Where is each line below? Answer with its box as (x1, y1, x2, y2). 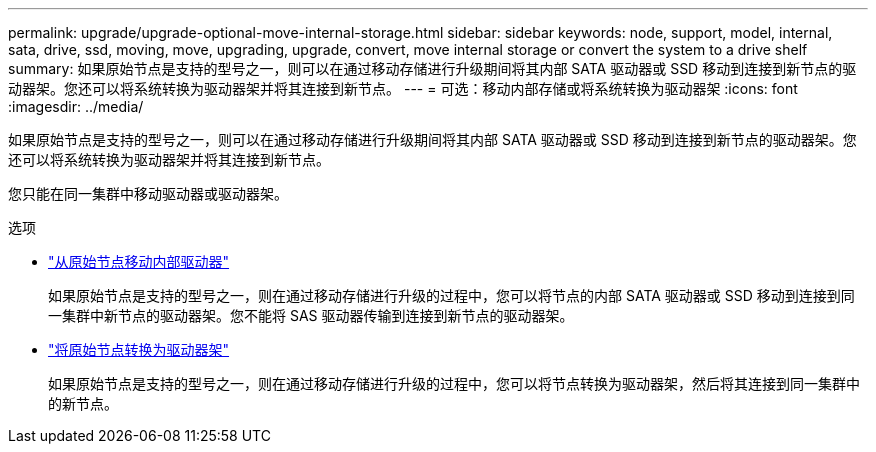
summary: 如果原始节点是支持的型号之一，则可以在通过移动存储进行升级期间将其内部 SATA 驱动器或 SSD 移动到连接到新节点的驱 (8, 60, 857, 77)
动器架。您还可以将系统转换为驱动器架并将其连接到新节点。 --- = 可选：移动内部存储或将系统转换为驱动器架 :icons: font (8, 80, 798, 97)
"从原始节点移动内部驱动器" (48, 253, 230, 270)
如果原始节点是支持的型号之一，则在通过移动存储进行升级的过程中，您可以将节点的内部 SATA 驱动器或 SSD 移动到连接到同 (48, 287, 855, 304)
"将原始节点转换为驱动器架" (48, 341, 230, 358)
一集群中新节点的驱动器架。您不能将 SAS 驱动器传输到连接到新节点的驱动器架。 (48, 307, 574, 324)
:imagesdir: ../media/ (8, 98, 144, 115)
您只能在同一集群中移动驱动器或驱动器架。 (8, 185, 288, 202)
